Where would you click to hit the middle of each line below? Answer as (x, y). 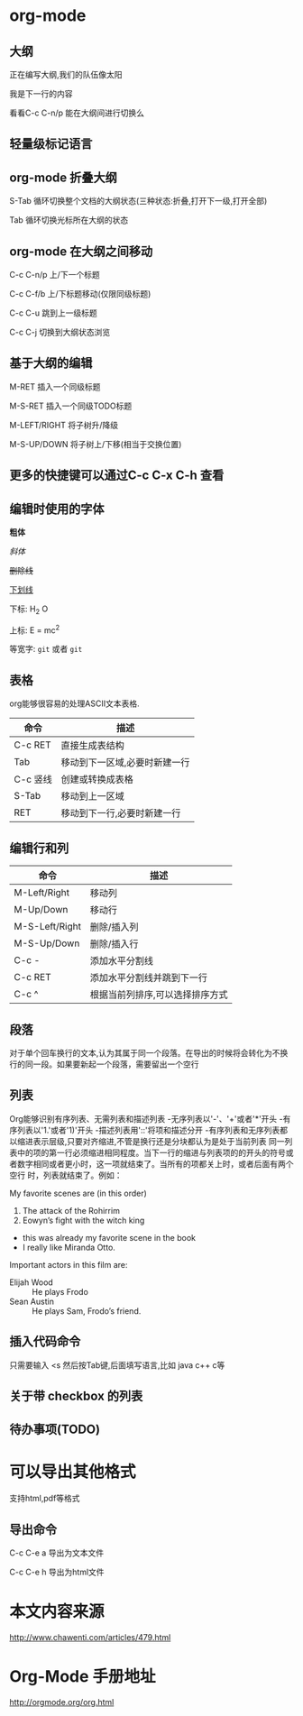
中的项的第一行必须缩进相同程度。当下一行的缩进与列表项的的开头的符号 (151, 1152)
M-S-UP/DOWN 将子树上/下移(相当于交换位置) (96, 444)
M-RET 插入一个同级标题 (55, 386)
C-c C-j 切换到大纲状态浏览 (60, 332)
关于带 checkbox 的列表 (76, 1395)
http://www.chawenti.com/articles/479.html (90, 1638)
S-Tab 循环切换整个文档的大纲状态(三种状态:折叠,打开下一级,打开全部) (138, 201)
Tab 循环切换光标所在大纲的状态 (69, 220)
